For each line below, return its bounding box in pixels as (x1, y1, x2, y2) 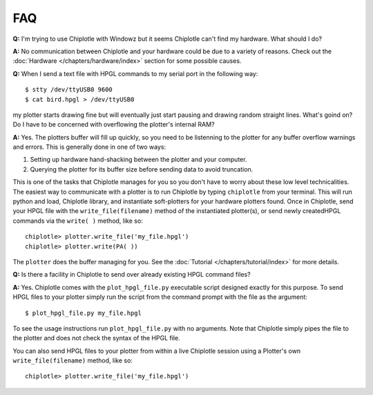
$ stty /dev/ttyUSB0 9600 (25, 86, 113, 93)
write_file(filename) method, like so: (12, 356, 133, 365)
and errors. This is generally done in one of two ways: (12, 143, 166, 151)
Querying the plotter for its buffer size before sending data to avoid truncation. (30, 165, 254, 173)
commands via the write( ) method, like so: (12, 217, 143, 225)
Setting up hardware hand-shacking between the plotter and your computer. (30, 156, 247, 164)
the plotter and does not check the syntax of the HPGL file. (12, 334, 180, 342)
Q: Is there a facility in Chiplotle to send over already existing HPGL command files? (12, 270, 251, 279)
